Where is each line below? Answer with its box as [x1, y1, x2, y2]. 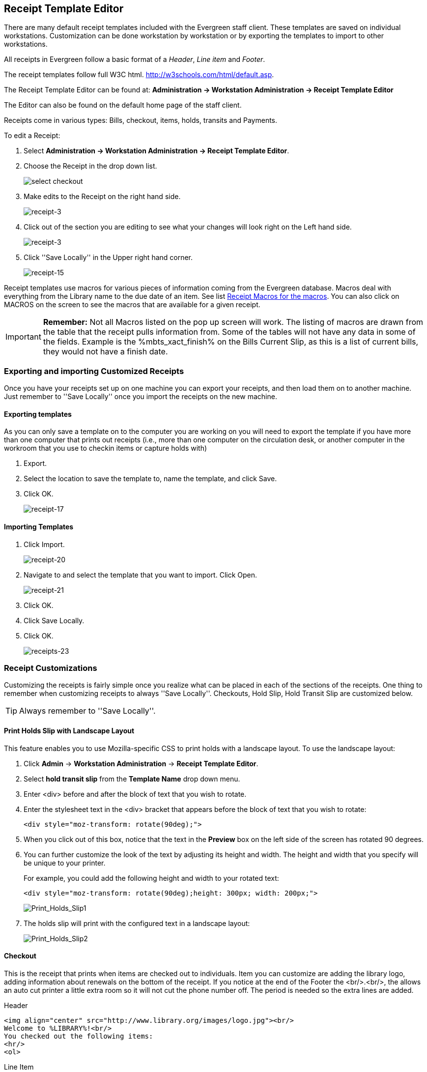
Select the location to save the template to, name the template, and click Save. [24, 474, 277, 483]
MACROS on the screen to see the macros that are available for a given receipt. [4, 300, 260, 309]
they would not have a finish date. [43, 347, 168, 357]
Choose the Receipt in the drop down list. [24, 162, 157, 171]
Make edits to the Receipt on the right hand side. [24, 192, 181, 201]
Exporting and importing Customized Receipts [4, 366, 184, 376]
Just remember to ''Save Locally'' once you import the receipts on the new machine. [4, 392, 277, 401]
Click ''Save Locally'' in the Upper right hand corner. [24, 253, 193, 262]
